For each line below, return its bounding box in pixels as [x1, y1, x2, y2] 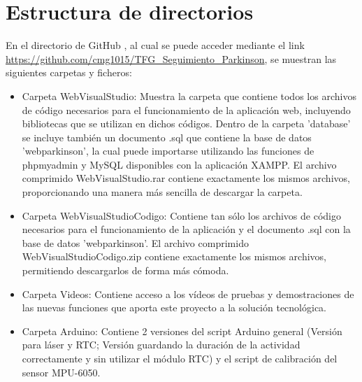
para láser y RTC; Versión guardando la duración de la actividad [22, 337, 301, 352]
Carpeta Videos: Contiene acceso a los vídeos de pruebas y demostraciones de [22, 286, 354, 301]
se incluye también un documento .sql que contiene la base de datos [22, 129, 312, 144]
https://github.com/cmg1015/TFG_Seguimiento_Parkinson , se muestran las [6, 51, 337, 66]
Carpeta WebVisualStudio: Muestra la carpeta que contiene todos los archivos [22, 88, 356, 103]
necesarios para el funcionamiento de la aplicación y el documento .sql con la [22, 222, 351, 236]
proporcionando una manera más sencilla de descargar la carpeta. [22, 185, 303, 199]
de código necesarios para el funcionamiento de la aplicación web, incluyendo [22, 102, 351, 117]
